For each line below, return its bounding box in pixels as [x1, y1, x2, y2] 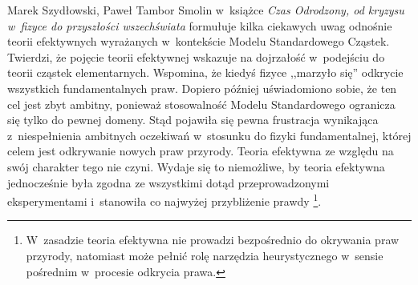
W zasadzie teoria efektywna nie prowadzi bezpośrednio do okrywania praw [26, 231, 400, 248]
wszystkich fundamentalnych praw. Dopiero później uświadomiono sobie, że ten [7, 79, 397, 96]
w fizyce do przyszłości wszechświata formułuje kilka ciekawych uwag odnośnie [7, 17, 392, 34]
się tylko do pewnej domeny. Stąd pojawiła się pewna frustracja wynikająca [7, 111, 379, 128]
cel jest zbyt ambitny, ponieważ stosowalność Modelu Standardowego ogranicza [7, 95, 396, 112]
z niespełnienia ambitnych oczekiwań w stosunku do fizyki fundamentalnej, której [7, 126, 412, 143]
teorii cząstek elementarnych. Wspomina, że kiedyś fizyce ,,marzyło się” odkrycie [7, 64, 404, 81]
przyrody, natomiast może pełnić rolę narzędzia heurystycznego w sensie [26, 247, 384, 263]
